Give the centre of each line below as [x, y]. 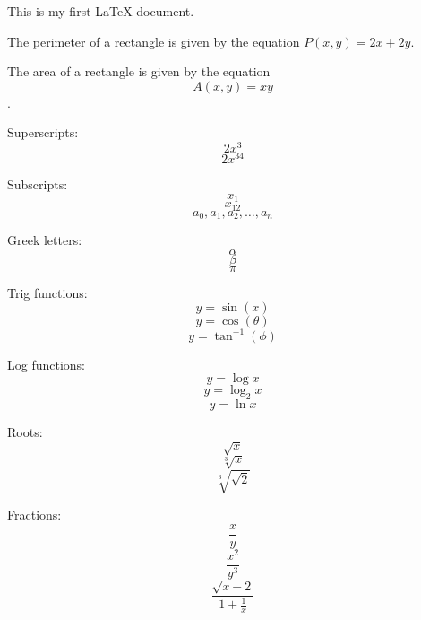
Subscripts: [38, 184]
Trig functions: [47, 292]
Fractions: [34, 515]
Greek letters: [45, 240]
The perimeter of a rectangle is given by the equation [154, 41]
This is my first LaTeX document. [101, 11]
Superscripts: [43, 132]
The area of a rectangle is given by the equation [139, 71]
